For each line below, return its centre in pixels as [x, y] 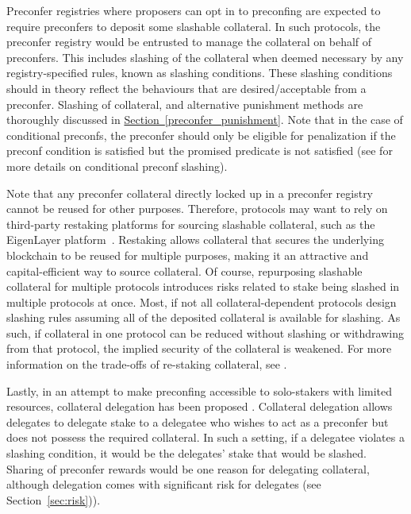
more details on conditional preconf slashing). [117, 166]
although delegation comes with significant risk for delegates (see [164, 484]
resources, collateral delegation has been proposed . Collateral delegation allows [200, 406]
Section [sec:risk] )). [54, 499]
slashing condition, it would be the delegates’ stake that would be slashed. [186, 453]
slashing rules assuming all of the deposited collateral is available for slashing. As [204, 317]
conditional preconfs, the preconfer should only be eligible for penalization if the [201, 135]
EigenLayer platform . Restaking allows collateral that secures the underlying [195, 240]
